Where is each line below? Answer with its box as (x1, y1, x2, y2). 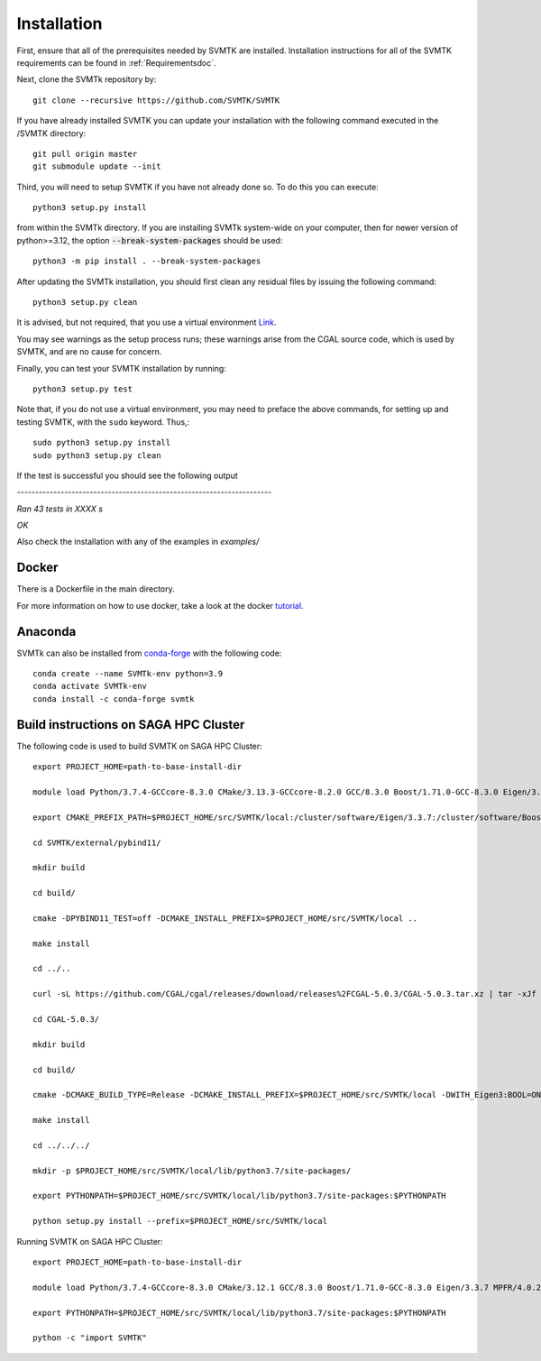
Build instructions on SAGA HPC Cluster (16, 717, 245, 732)
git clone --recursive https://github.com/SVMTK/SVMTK (32, 95, 280, 106)
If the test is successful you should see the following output (16, 470, 238, 481)
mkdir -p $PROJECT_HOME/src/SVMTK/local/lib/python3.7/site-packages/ (32, 1165, 352, 1176)
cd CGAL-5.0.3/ (32, 1014, 100, 1024)
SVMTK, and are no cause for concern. (16, 346, 162, 357)
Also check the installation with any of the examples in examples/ (16, 537, 260, 547)
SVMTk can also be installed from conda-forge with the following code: (16, 648, 282, 658)
